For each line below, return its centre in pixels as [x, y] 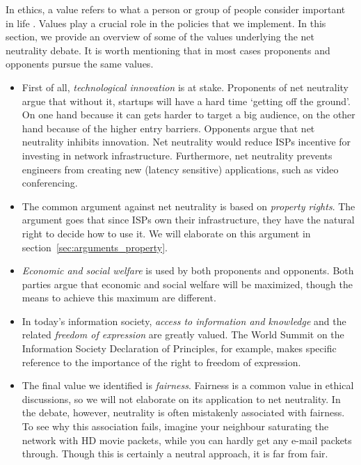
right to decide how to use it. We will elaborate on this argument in [166, 233]
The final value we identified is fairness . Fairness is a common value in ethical [188, 385]
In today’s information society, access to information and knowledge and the [184, 321]
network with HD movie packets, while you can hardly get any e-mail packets [187, 440]
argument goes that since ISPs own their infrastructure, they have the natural [188, 220]
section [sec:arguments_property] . [95, 247]
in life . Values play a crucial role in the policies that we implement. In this [166, 23]
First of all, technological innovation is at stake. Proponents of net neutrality [185, 87]
